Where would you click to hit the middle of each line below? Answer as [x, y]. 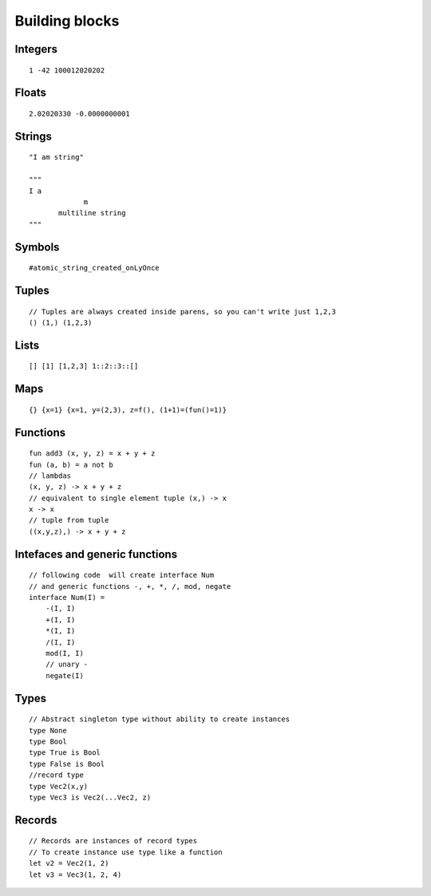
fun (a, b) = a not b [71, 464]
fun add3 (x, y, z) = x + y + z [92, 454]
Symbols [37, 247]
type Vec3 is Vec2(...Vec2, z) [90, 797]
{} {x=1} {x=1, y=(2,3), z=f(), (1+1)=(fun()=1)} [128, 410]
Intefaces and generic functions [96, 554]
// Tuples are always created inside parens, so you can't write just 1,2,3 [183, 312]
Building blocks [67, 21]
